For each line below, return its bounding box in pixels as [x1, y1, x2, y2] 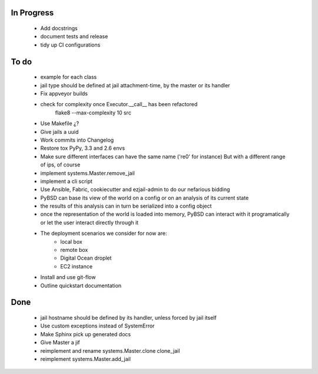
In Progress [11, 8, 54, 18]
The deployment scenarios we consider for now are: [40, 230, 167, 237]
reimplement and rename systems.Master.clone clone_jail [40, 347, 180, 354]
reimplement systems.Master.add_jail [40, 355, 131, 362]
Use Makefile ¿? [40, 120, 79, 127]
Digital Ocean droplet [60, 254, 112, 262]
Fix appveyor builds [40, 90, 88, 97]
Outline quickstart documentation [40, 282, 122, 289]
